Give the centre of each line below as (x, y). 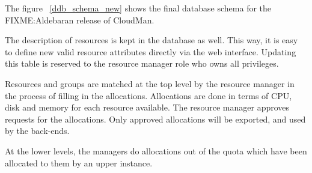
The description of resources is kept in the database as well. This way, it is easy (151, 40)
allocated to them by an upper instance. (79, 162)
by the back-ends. (37, 131)
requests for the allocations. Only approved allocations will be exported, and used (155, 119)
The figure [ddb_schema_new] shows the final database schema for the (138, 8)
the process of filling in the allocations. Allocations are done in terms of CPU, (148, 95)
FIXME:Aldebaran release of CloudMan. (80, 20)
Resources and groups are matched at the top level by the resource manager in (150, 83)
